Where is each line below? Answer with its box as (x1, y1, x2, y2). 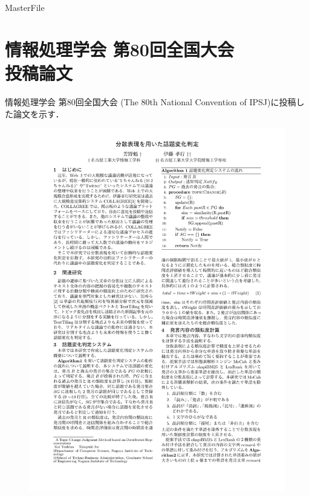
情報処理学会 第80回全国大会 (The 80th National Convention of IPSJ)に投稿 (5, 95, 296, 108)
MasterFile (5, 1, 45, 13)
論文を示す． (13, 107, 64, 120)
